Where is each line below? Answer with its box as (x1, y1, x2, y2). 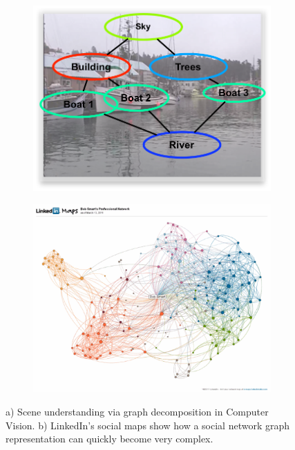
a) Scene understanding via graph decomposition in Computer (6, 404, 269, 418)
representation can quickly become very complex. (6, 431, 213, 446)
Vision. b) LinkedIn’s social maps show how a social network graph (6, 418, 289, 432)
